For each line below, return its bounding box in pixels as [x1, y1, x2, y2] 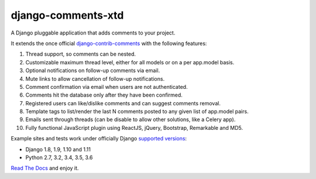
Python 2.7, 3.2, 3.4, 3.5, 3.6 [25, 154, 93, 161]
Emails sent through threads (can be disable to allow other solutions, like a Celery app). [25, 116, 236, 123]
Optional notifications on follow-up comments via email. [25, 67, 160, 74]
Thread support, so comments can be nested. [25, 50, 136, 58]
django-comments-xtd [11, 9, 124, 22]
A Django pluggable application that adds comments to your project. [11, 29, 176, 36]
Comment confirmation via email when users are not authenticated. [25, 83, 188, 90]
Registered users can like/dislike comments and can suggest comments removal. [25, 99, 221, 106]
